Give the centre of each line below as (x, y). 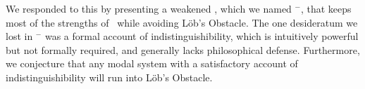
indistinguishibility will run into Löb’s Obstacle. (109, 77)
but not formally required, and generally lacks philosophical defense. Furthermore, (183, 49)
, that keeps (326, 8)
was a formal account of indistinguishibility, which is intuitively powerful (202, 36)
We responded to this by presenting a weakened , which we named (149, 8)
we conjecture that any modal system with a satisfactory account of (152, 63)
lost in (19, 36)
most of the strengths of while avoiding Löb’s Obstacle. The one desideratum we (182, 22)
